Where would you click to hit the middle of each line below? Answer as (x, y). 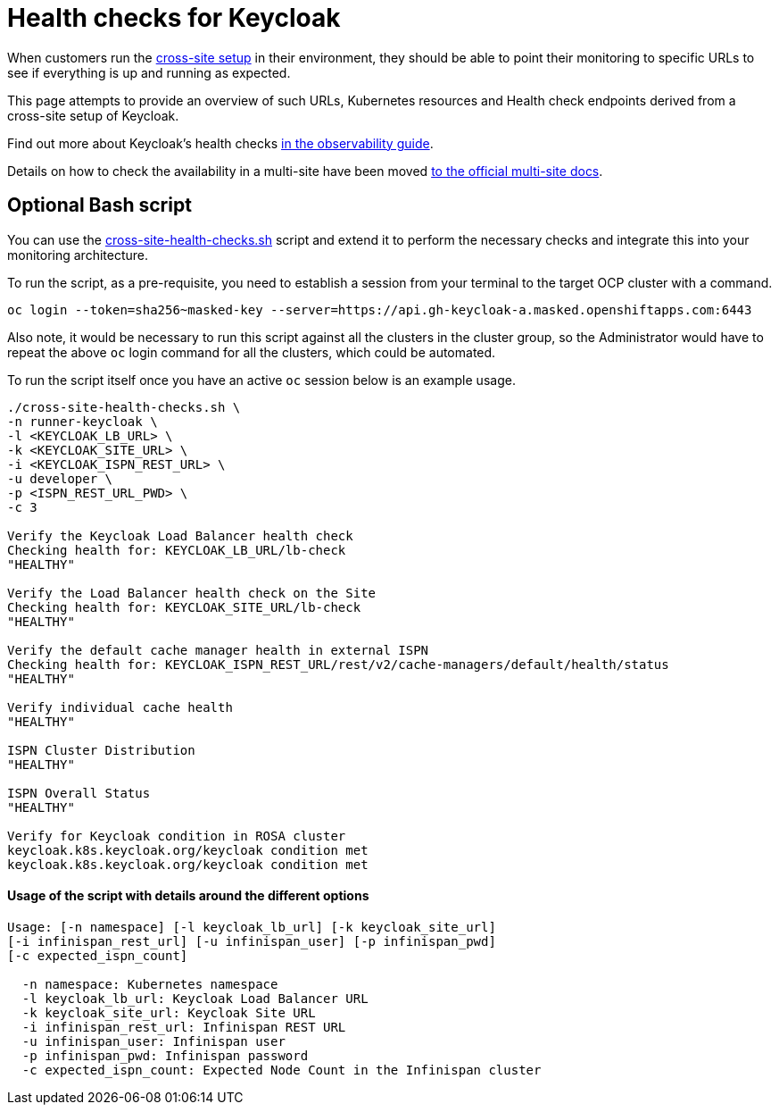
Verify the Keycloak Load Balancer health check (180, 535)
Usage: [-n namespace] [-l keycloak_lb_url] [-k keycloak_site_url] (252, 927)
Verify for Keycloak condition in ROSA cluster (177, 836)
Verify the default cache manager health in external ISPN (218, 650)
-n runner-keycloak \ (83, 421)
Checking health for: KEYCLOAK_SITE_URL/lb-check (184, 607)
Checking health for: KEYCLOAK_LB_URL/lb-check (177, 550)
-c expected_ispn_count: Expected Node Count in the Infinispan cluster (282, 1070)
